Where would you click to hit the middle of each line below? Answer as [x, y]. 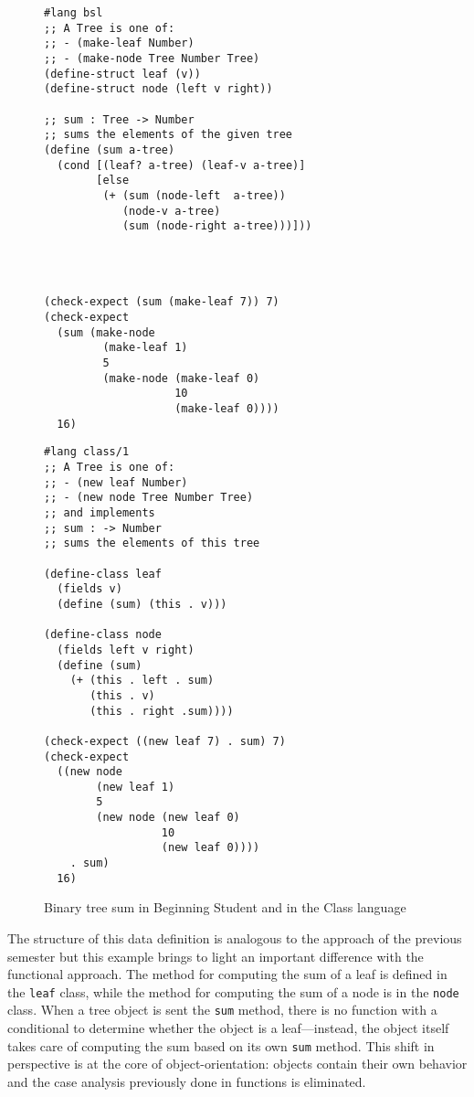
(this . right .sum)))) [162, 711]
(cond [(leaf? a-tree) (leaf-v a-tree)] [181, 165]
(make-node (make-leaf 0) [181, 378]
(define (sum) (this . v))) [142, 604]
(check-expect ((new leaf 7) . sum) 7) [165, 741]
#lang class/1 [87, 452]
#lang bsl [74, 13]
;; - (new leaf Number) [116, 482]
